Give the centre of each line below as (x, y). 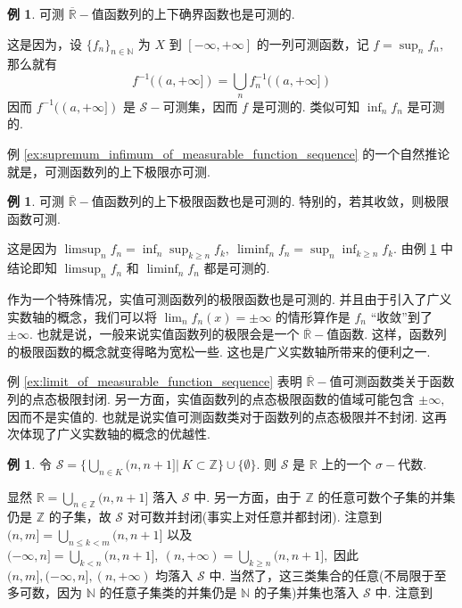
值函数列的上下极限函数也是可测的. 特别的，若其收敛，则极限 (270, 201)
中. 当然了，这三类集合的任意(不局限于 (322, 575)
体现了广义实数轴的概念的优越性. (115, 434)
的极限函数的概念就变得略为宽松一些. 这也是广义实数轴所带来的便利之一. (219, 351)
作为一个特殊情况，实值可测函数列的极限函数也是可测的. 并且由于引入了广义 (230, 299)
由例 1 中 (427, 248)
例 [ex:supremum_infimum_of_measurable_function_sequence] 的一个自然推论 (229, 154)
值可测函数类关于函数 (392, 381)
